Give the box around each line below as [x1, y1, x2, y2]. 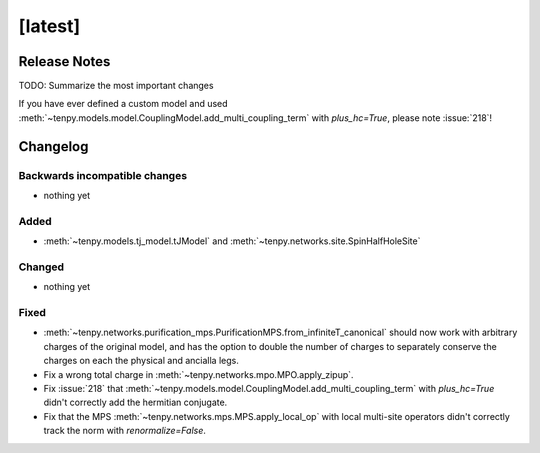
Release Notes [18, 53, 111, 70]
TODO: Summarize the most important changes [18, 80, 214, 92]
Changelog [18, 138, 89, 155]
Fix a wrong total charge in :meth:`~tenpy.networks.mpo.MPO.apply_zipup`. [43, 368, 354, 380]
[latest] [18, 15, 81, 37]
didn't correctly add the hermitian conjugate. [43, 396, 228, 409]
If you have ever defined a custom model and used [18, 98, 229, 110]
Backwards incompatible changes [18, 168, 188, 182]
